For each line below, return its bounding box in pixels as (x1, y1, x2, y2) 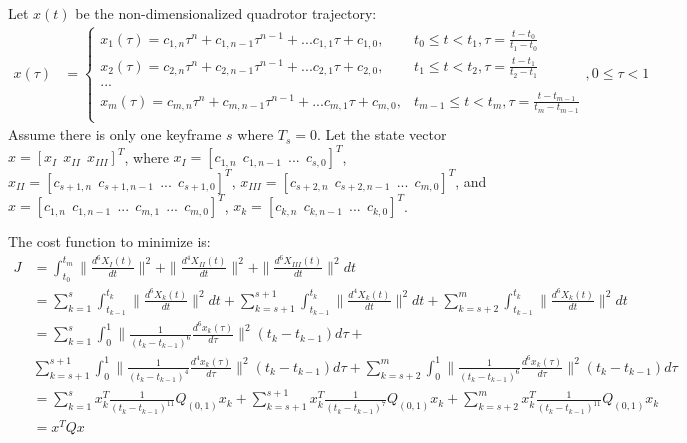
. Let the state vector (317, 124, 447, 145)
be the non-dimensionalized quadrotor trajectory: (75, 3, 377, 23)
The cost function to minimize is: (8, 231, 211, 252)
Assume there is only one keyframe (8, 124, 222, 145)
